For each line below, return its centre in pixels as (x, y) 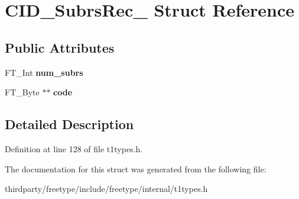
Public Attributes (60, 47)
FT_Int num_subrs (44, 72)
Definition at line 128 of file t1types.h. (74, 148)
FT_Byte (22, 92)
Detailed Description (69, 124)
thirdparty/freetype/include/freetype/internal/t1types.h (106, 189)
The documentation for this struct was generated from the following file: (136, 168)
